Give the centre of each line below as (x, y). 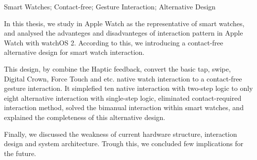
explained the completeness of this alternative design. (85, 117)
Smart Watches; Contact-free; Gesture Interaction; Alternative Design (110, 6)
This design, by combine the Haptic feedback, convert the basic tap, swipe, (117, 68)
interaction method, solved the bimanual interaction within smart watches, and (124, 107)
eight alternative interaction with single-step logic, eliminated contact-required (123, 98)
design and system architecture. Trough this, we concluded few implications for (124, 143)
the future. (20, 153)
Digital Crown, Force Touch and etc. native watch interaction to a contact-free (123, 78)
